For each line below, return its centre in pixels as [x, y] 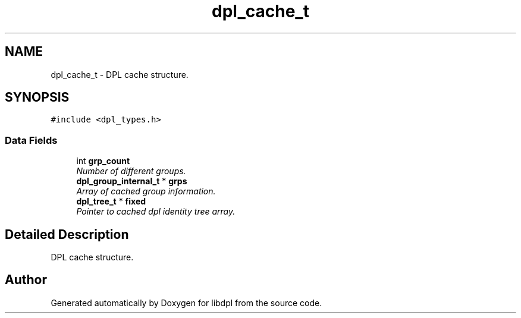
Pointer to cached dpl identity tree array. [156, 212]
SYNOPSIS [37, 97]
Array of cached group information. [146, 191]
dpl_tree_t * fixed [111, 201]
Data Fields [31, 140]
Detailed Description [67, 234]
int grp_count [103, 161]
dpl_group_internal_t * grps [132, 181]
